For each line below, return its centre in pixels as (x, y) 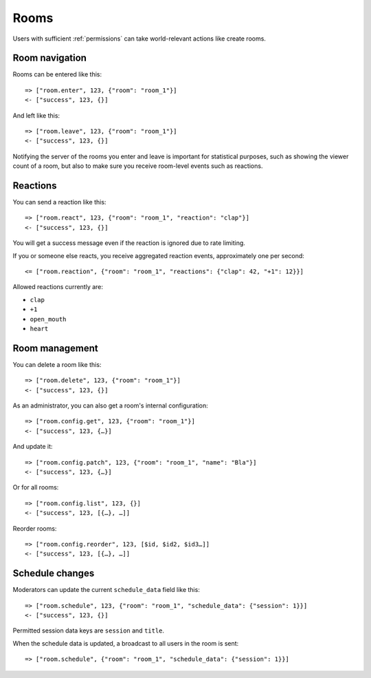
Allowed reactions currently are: (58, 287)
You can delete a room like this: (57, 364)
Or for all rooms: (36, 487)
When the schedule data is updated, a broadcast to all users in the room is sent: (126, 643)
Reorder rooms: (35, 528)
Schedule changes (54, 574)
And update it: (33, 447)
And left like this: (36, 115)
